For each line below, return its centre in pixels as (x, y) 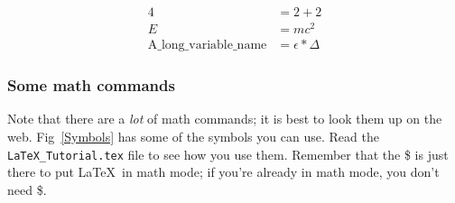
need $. (27, 189)
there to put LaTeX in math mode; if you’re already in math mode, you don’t (223, 172)
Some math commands (91, 85)
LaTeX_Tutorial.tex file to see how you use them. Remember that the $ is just (228, 154)
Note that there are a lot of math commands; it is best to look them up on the (225, 119)
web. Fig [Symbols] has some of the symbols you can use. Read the (193, 136)
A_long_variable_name (207, 46)
